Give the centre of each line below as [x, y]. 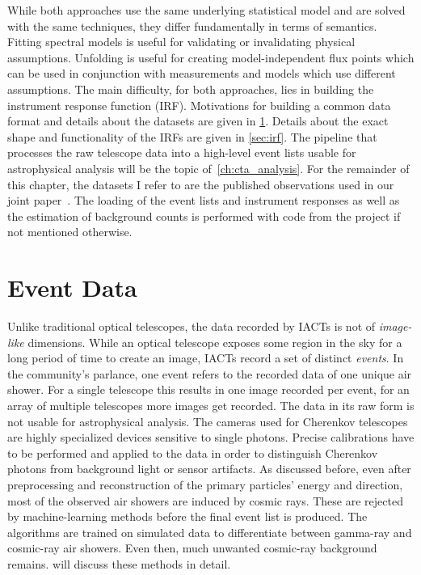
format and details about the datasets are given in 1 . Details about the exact [198, 121]
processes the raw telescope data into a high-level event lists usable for [182, 152]
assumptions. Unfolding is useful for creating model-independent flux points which [211, 57]
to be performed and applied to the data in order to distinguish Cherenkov [193, 452]
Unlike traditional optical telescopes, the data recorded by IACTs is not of [192, 326]
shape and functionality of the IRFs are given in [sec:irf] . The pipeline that [192, 136]
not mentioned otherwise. [70, 232]
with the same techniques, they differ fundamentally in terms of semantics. [192, 25]
